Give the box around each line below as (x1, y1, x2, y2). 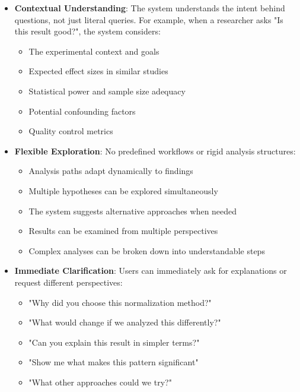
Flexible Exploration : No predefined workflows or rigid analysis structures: (14, 144, 296, 157)
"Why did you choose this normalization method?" (28, 296, 212, 308)
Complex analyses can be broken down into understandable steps (28, 244, 265, 257)
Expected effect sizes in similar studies (28, 65, 168, 77)
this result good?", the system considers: (14, 25, 161, 37)
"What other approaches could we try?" (28, 375, 172, 388)
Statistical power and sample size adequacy (28, 84, 186, 97)
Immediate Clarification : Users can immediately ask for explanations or (14, 264, 287, 277)
